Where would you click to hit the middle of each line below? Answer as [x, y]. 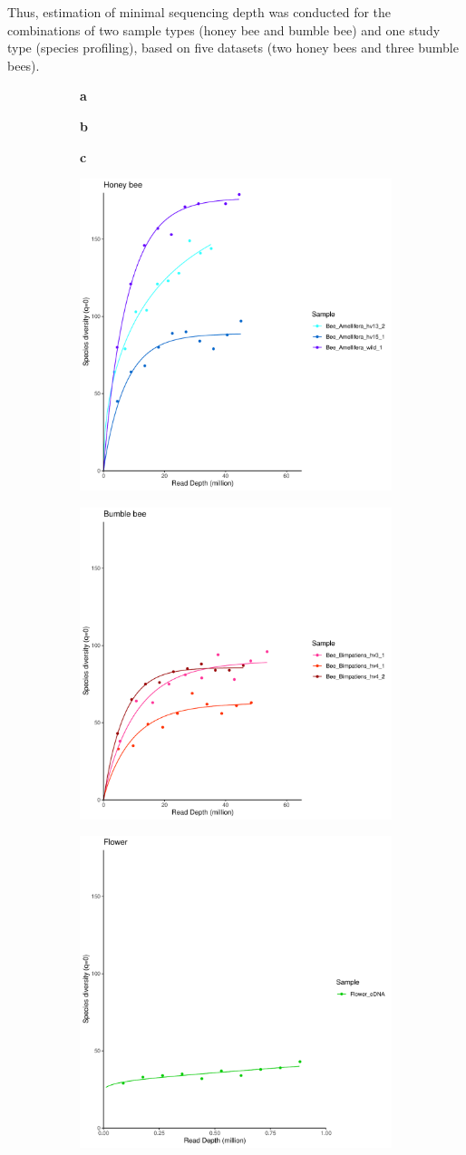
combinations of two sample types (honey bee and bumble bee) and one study [224, 29]
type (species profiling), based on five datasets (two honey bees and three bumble [233, 48]
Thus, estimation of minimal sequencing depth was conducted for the [199, 12]
